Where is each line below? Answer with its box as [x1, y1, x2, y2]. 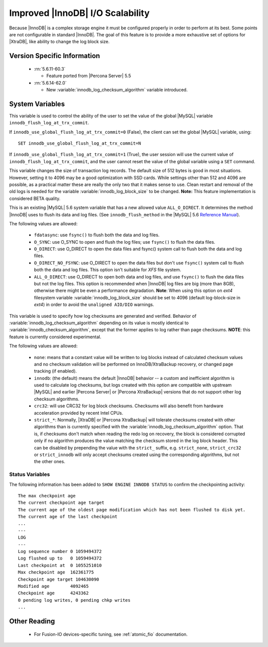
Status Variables [9, 471, 50, 478]
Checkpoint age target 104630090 [18, 576, 99, 582]
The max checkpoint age [18, 493, 76, 498]
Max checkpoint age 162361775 [18, 569, 94, 575]
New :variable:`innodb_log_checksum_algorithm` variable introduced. [46, 87, 188, 92]
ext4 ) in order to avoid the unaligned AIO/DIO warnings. [34, 301, 154, 308]
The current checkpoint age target [18, 500, 105, 506]
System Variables [9, 99, 65, 108]
